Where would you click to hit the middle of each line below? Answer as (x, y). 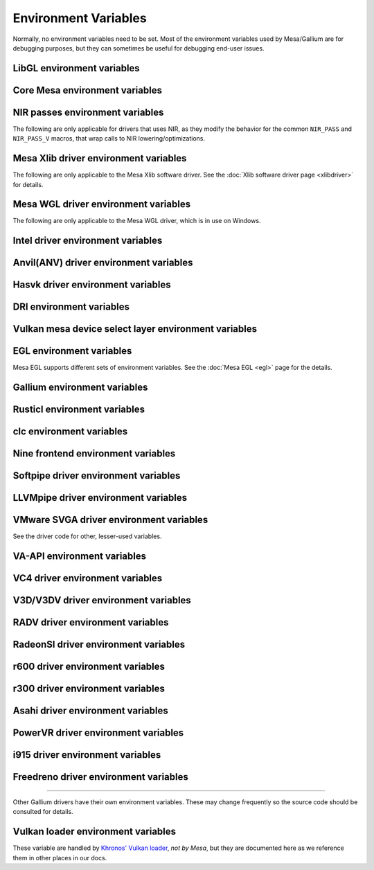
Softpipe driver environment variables (97, 476)
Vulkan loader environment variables (95, 832)
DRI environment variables (71, 307)
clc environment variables (70, 432)
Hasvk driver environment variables (92, 285)
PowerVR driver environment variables (98, 733)
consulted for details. (43, 812)
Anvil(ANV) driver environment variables (103, 263)
